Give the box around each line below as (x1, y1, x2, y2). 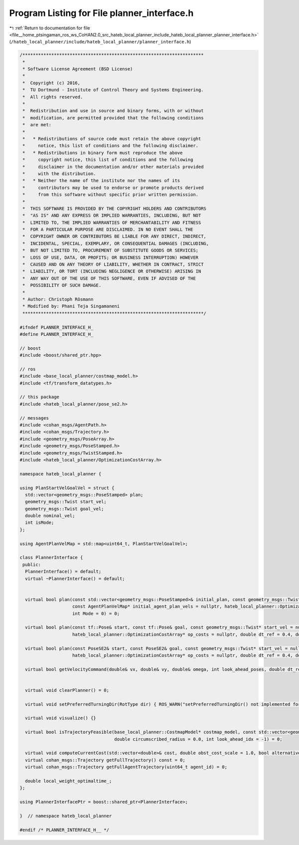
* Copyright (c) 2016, (22, 80, 81, 86)
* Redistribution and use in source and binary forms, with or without (22, 108, 204, 114)
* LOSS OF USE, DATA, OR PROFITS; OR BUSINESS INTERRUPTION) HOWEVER (22, 254, 199, 260)
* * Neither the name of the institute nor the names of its (22, 178, 180, 184)
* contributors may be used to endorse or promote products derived (22, 185, 204, 191)
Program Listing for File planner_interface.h (9, 7, 194, 18)
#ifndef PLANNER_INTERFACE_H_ (19, 324, 94, 330)
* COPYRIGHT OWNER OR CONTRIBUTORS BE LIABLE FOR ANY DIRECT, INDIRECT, (22, 233, 207, 239)
